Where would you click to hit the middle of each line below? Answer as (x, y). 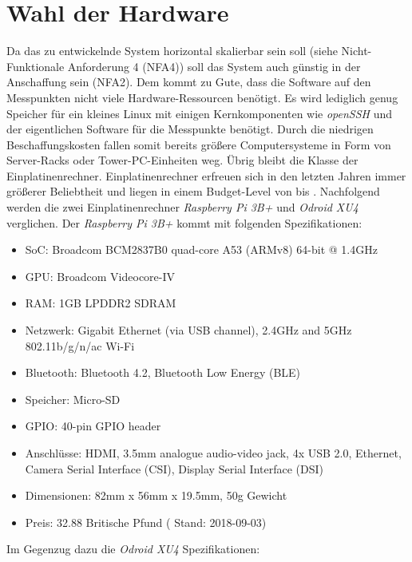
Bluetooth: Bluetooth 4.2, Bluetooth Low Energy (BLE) (163, 372)
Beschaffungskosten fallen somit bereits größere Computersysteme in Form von (199, 144)
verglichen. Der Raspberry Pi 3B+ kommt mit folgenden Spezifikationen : (184, 222)
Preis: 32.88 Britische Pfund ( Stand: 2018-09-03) (146, 522)
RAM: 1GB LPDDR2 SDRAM (101, 303)
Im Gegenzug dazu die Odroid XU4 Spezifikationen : (133, 549)
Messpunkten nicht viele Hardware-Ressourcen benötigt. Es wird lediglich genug (202, 97)
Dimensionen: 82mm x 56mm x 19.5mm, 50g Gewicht (156, 495)
